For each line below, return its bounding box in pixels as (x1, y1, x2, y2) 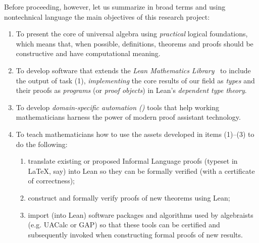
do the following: (16, 138, 68, 149)
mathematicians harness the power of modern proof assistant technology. (16, 112, 241, 122)
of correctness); (28, 175, 75, 186)
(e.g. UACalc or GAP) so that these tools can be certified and (28, 219, 220, 230)
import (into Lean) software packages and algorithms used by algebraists (28, 209, 253, 220)
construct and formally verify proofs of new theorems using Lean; (28, 192, 230, 203)
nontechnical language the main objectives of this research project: (4, 11, 210, 22)
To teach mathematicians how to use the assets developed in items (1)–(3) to (16, 128, 254, 139)
